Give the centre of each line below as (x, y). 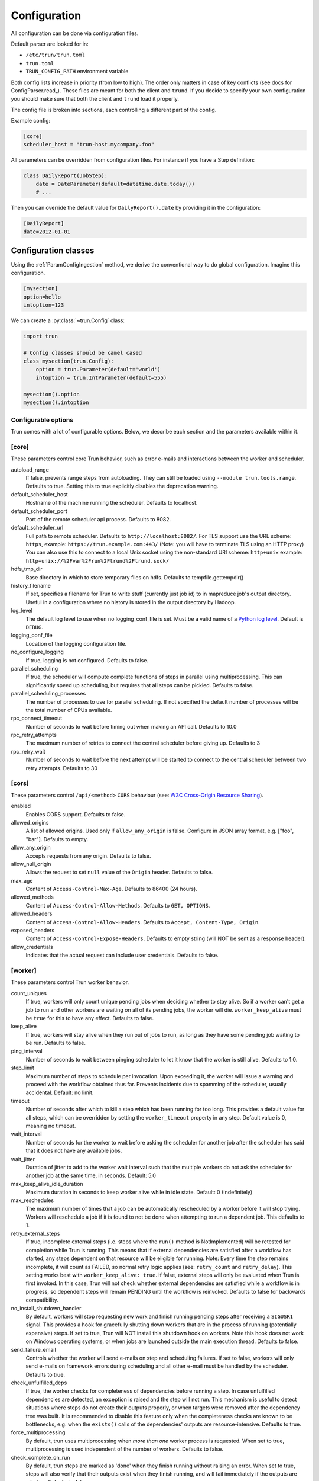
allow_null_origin (31, 864)
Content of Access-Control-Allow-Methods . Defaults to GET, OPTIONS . (118, 905)
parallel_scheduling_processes (48, 694)
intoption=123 (44, 305)
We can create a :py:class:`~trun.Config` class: (68, 320)
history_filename (31, 586)
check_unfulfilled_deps (39, 1383)
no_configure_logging (38, 652)
